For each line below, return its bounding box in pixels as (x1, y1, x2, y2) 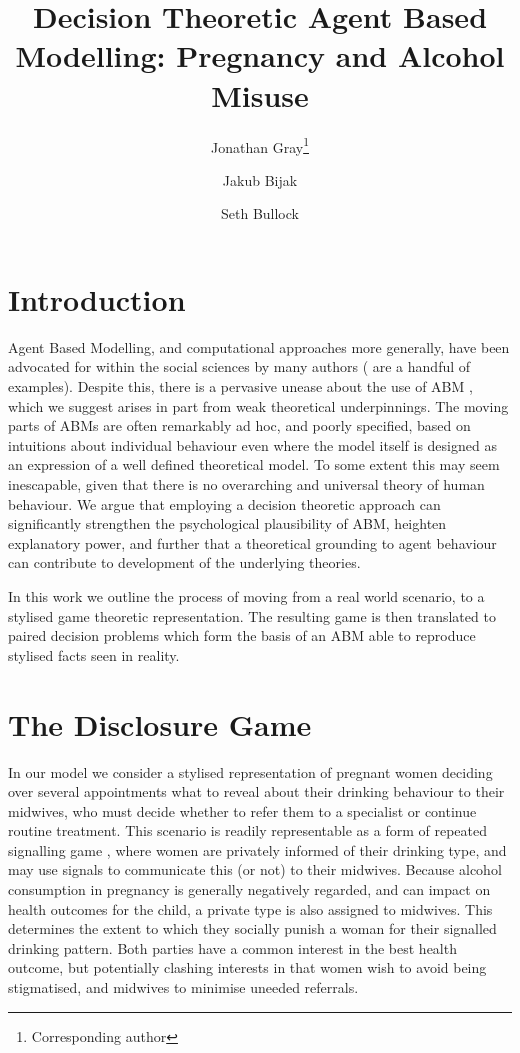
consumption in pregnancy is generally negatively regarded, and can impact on (8, 879, 491, 900)
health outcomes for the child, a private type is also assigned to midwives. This (8, 898, 493, 919)
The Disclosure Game (8, 703, 312, 744)
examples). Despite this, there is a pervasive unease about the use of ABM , (8, 376, 473, 397)
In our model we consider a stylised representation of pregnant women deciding (8, 761, 493, 782)
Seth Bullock (221, 203, 299, 224)
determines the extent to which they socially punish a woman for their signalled (8, 918, 497, 939)
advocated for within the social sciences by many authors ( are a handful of (8, 356, 471, 377)
